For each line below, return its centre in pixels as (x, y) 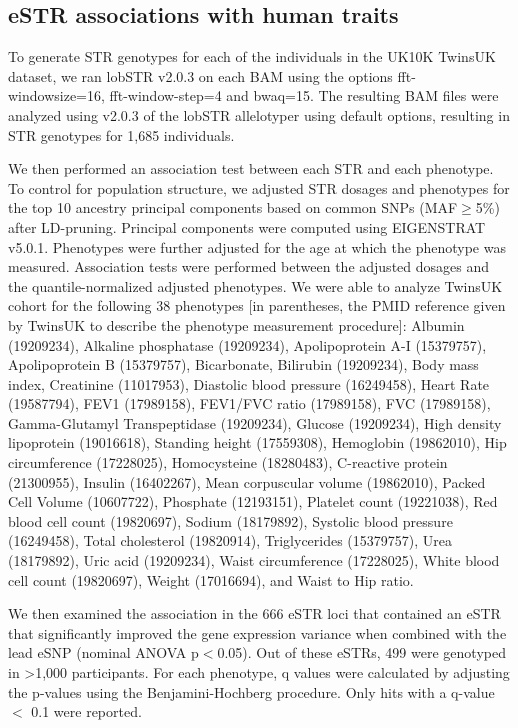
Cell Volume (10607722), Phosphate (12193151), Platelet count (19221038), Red (253, 501)
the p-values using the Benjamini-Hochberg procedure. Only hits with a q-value (251, 691)
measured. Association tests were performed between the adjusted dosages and (248, 266)
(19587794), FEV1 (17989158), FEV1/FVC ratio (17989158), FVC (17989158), (249, 403)
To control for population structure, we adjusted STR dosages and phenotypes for (259, 187)
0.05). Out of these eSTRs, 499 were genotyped (361, 652)
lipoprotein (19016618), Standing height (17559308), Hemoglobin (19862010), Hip (257, 442)
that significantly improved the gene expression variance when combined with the (257, 632)
